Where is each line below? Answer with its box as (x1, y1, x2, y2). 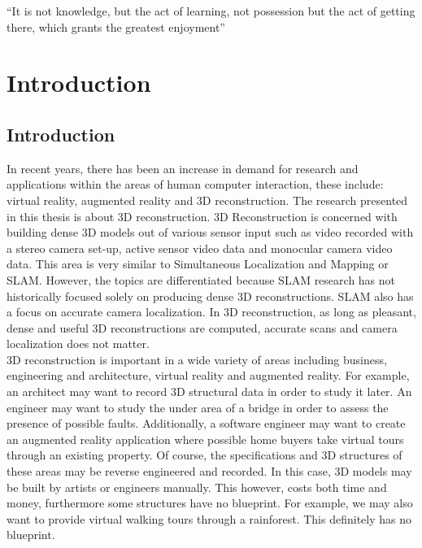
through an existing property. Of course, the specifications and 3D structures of (7, 446, 402, 463)
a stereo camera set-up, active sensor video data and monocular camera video (7, 239, 393, 256)
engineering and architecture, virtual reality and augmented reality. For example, (7, 367, 410, 384)
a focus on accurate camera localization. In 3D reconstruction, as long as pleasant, (7, 303, 416, 320)
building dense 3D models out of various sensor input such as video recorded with (7, 224, 414, 241)
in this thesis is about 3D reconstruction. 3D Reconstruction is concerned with (7, 207, 398, 224)
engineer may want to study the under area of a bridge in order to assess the (7, 398, 389, 415)
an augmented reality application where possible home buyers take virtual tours (7, 430, 404, 447)
